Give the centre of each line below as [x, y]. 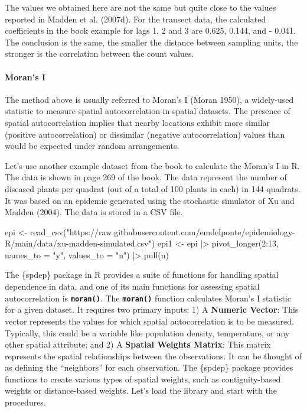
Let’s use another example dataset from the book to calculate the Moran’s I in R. [152, 165]
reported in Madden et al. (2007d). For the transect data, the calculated [135, 19]
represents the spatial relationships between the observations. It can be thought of [153, 356]
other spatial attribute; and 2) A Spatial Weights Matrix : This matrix [138, 344]
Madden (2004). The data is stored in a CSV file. [94, 212]
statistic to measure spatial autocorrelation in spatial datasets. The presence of [148, 111]
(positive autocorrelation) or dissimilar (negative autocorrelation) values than [145, 134]
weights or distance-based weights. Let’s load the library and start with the [141, 390]
